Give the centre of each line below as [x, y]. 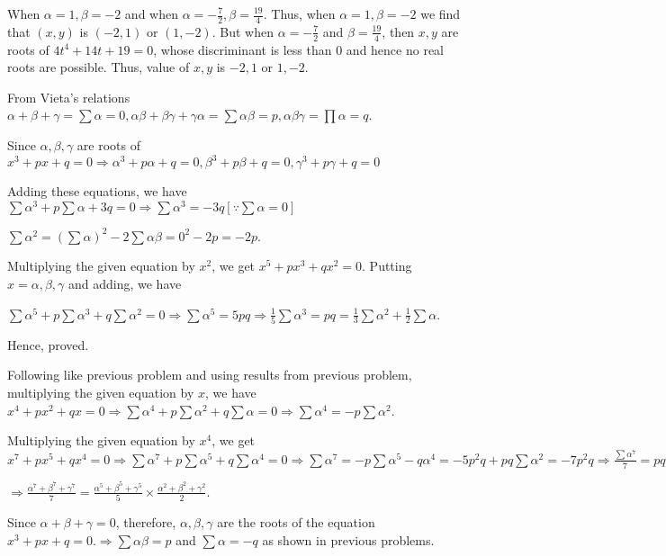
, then [398, 31]
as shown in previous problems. [348, 539]
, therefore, [146, 522]
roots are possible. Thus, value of [99, 67]
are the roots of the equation [296, 522]
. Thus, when [299, 13]
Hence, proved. [48, 344]
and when [151, 13]
